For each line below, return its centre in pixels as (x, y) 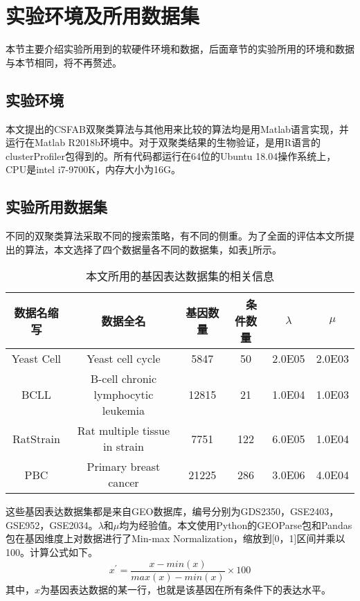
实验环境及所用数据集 (103, 16)
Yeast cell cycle (124, 359)
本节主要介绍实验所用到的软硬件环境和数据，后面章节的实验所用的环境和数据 (180, 49)
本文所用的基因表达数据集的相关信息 (180, 276)
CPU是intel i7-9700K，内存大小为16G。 (93, 169)
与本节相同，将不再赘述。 (64, 62)
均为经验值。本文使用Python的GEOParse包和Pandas (236, 524)
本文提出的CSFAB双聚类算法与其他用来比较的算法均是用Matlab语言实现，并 (177, 128)
